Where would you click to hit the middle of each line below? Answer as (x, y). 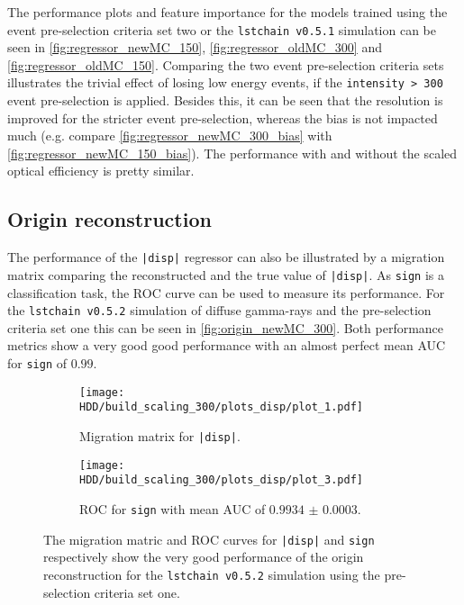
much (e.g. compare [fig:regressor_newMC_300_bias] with (170, 135)
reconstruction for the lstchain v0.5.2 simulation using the (212, 574)
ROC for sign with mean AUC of (173, 508)
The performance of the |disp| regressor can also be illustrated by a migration (226, 257)
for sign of (37, 363)
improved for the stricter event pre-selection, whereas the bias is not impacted (223, 117)
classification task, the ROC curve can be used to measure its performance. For (226, 292)
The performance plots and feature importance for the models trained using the (227, 12)
